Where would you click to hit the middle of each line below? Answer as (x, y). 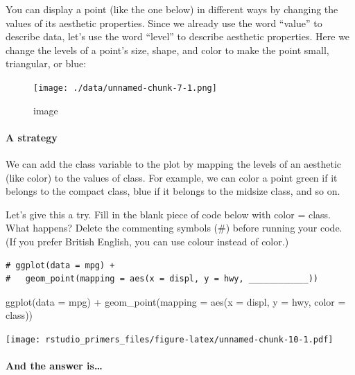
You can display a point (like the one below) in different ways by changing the (172, 9)
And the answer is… (54, 366)
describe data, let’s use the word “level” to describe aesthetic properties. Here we (178, 36)
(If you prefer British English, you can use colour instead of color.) (147, 241)
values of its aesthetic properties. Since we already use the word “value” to (164, 23)
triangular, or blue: (46, 63)
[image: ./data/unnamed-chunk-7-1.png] (125, 88)
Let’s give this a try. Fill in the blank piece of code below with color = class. (168, 214)
